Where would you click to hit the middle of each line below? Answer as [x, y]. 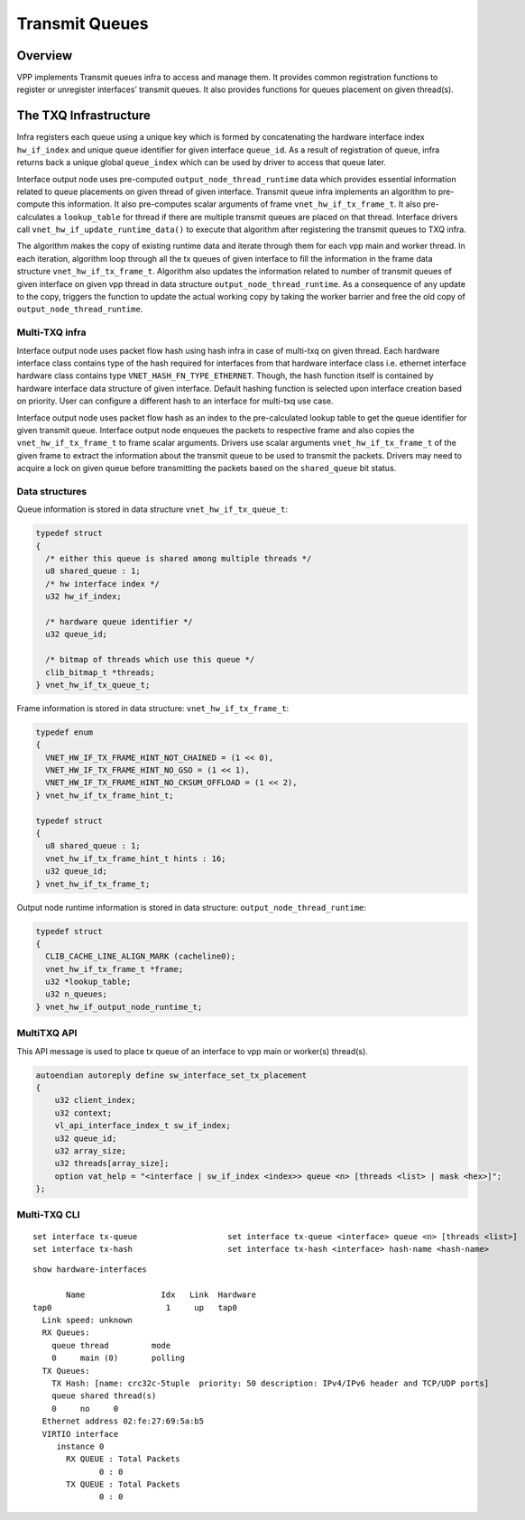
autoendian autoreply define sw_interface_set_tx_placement [171, 1075]
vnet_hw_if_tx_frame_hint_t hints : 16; [136, 858]
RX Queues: [66, 1333]
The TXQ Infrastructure [83, 116]
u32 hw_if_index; [83, 597]
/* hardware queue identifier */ [119, 621]
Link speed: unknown [87, 1320]
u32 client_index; [95, 1100]
